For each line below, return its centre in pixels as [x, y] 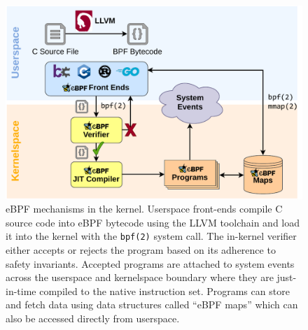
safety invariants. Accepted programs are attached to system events [150, 263]
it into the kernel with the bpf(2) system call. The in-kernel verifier [151, 236]
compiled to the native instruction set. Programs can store [164, 290]
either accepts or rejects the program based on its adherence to [141, 250]
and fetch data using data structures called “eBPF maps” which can [152, 304]
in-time [21, 290]
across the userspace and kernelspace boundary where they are [140, 277]
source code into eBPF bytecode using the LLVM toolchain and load [153, 222]
